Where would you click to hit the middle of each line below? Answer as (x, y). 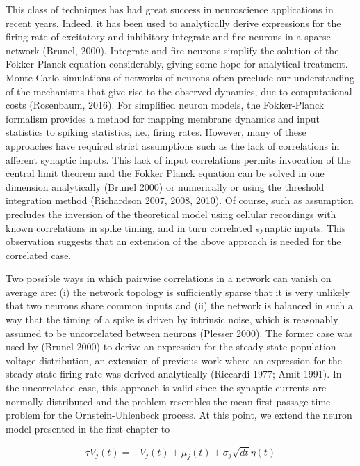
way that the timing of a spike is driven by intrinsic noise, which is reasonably (172, 319)
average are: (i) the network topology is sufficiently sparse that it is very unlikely (178, 292)
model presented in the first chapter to (88, 428)
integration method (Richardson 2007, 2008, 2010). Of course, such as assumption (180, 200)
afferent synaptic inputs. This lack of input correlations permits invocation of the (178, 159)
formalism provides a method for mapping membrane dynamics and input (163, 118)
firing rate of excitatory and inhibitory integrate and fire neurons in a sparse (168, 37)
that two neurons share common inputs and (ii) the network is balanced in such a (179, 305)
